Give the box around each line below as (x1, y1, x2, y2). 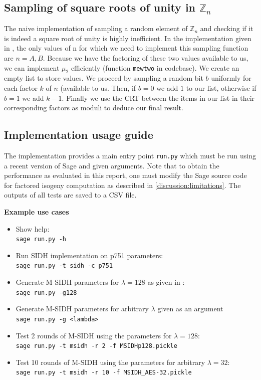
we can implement (4, 62, 60, 73)
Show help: (16, 223, 50, 234)
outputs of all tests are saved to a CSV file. (4, 189, 137, 200)
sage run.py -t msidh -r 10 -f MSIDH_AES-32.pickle (16, 369, 192, 376)
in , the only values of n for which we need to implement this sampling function (4, 43, 248, 53)
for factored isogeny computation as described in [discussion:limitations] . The (4, 179, 241, 190)
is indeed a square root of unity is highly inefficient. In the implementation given (4, 33, 251, 43)
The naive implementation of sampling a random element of (4, 23, 188, 34)
